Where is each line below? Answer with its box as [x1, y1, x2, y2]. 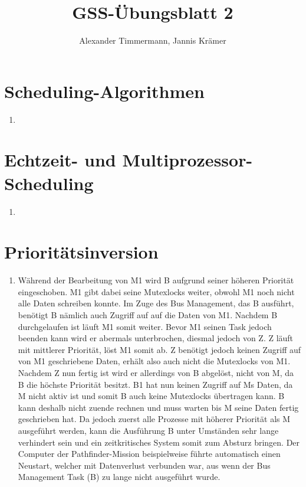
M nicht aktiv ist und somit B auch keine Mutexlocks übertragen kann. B [18, 390, 285, 402]
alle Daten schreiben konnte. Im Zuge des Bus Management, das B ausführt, [18, 297, 294, 309]
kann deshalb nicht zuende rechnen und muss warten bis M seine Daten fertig [18, 401, 299, 413]
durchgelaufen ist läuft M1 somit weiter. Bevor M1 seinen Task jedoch [18, 320, 272, 332]
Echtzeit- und [4, 148, 116, 172]
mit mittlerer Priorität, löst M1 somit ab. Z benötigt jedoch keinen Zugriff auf [18, 343, 301, 355]
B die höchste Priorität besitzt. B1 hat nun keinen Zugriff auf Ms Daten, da [18, 378, 293, 390]
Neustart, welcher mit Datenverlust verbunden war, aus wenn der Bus [18, 459, 271, 471]
